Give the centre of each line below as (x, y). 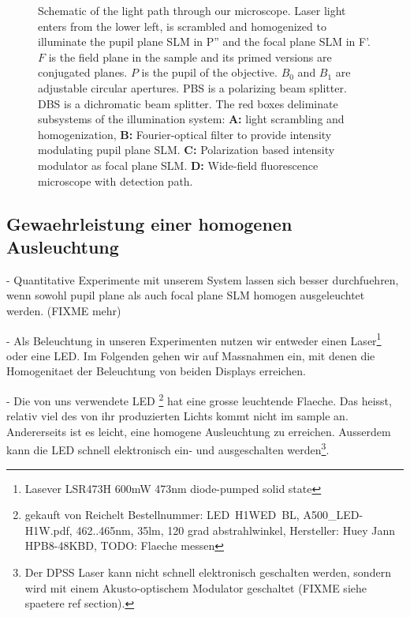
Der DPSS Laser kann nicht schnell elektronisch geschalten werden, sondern (208, 572)
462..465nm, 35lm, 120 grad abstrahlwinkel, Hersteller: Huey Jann (235, 530)
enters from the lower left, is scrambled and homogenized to (182, 26)
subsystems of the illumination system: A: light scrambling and (191, 119)
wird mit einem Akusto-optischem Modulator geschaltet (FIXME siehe (196, 587)
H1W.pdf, (48, 530)
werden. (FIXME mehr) (64, 310)
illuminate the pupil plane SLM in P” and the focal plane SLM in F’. (205, 41)
